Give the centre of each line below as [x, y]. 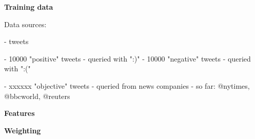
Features [19, 113]
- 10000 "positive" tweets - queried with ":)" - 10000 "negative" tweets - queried [128, 58]
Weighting [23, 130]
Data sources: [25, 24]
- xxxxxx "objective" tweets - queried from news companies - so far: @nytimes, [127, 85]
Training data [29, 7]
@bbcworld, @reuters [37, 96]
